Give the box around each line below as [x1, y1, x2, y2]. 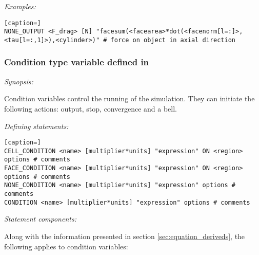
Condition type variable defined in [4, 56, 149, 68]
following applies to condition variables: [4, 241, 128, 251]
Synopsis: [4, 76, 33, 86]
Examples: [4, 1, 36, 11]
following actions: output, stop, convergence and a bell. [4, 103, 177, 114]
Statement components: [4, 213, 76, 224]
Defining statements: [4, 120, 69, 131]
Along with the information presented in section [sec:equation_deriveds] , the [4, 231, 245, 241]
